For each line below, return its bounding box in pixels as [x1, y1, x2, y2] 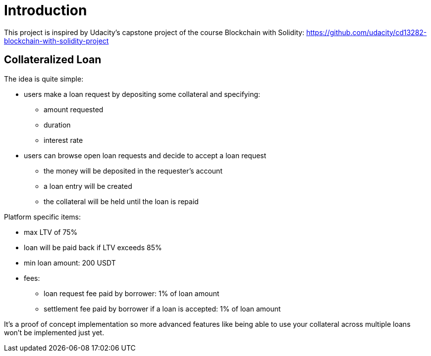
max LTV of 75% [24, 227, 78, 236]
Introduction [4, 2, 87, 19]
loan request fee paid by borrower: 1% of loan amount [44, 289, 219, 298]
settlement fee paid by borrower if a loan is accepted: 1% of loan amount [44, 304, 281, 313]
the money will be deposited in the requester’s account [44, 166, 222, 175]
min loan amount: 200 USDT [24, 258, 116, 267]
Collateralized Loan [4, 53, 102, 66]
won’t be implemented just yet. [4, 328, 105, 337]
